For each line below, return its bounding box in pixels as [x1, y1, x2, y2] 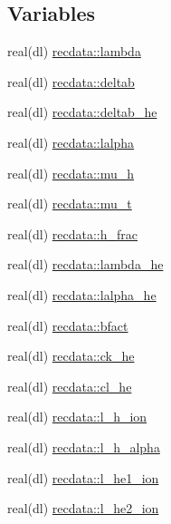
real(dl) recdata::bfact [7, 315, 128, 335]
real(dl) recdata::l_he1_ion [7, 468, 159, 487]
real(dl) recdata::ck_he [7, 346, 135, 365]
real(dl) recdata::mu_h [7, 163, 135, 182]
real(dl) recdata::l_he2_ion [7, 499, 159, 518]
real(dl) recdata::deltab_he [7, 102, 157, 121]
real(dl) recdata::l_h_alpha [7, 437, 160, 456]
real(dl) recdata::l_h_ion [7, 407, 147, 426]
